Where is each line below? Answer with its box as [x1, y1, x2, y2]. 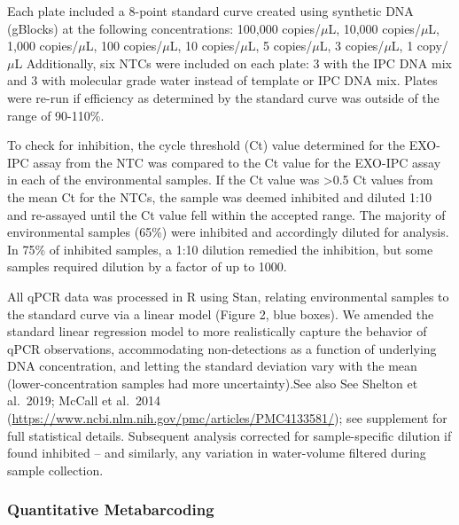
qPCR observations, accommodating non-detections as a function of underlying [7, 339, 437, 357]
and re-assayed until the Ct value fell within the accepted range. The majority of [7, 205, 446, 223]
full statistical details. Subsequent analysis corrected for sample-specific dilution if [7, 426, 452, 444]
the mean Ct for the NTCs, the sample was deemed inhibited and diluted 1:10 [7, 187, 432, 206]
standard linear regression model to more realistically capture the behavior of [7, 322, 427, 341]
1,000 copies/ [7, 36, 79, 55]
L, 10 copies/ [169, 36, 241, 55]
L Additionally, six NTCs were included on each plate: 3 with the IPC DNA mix [14, 53, 452, 72]
